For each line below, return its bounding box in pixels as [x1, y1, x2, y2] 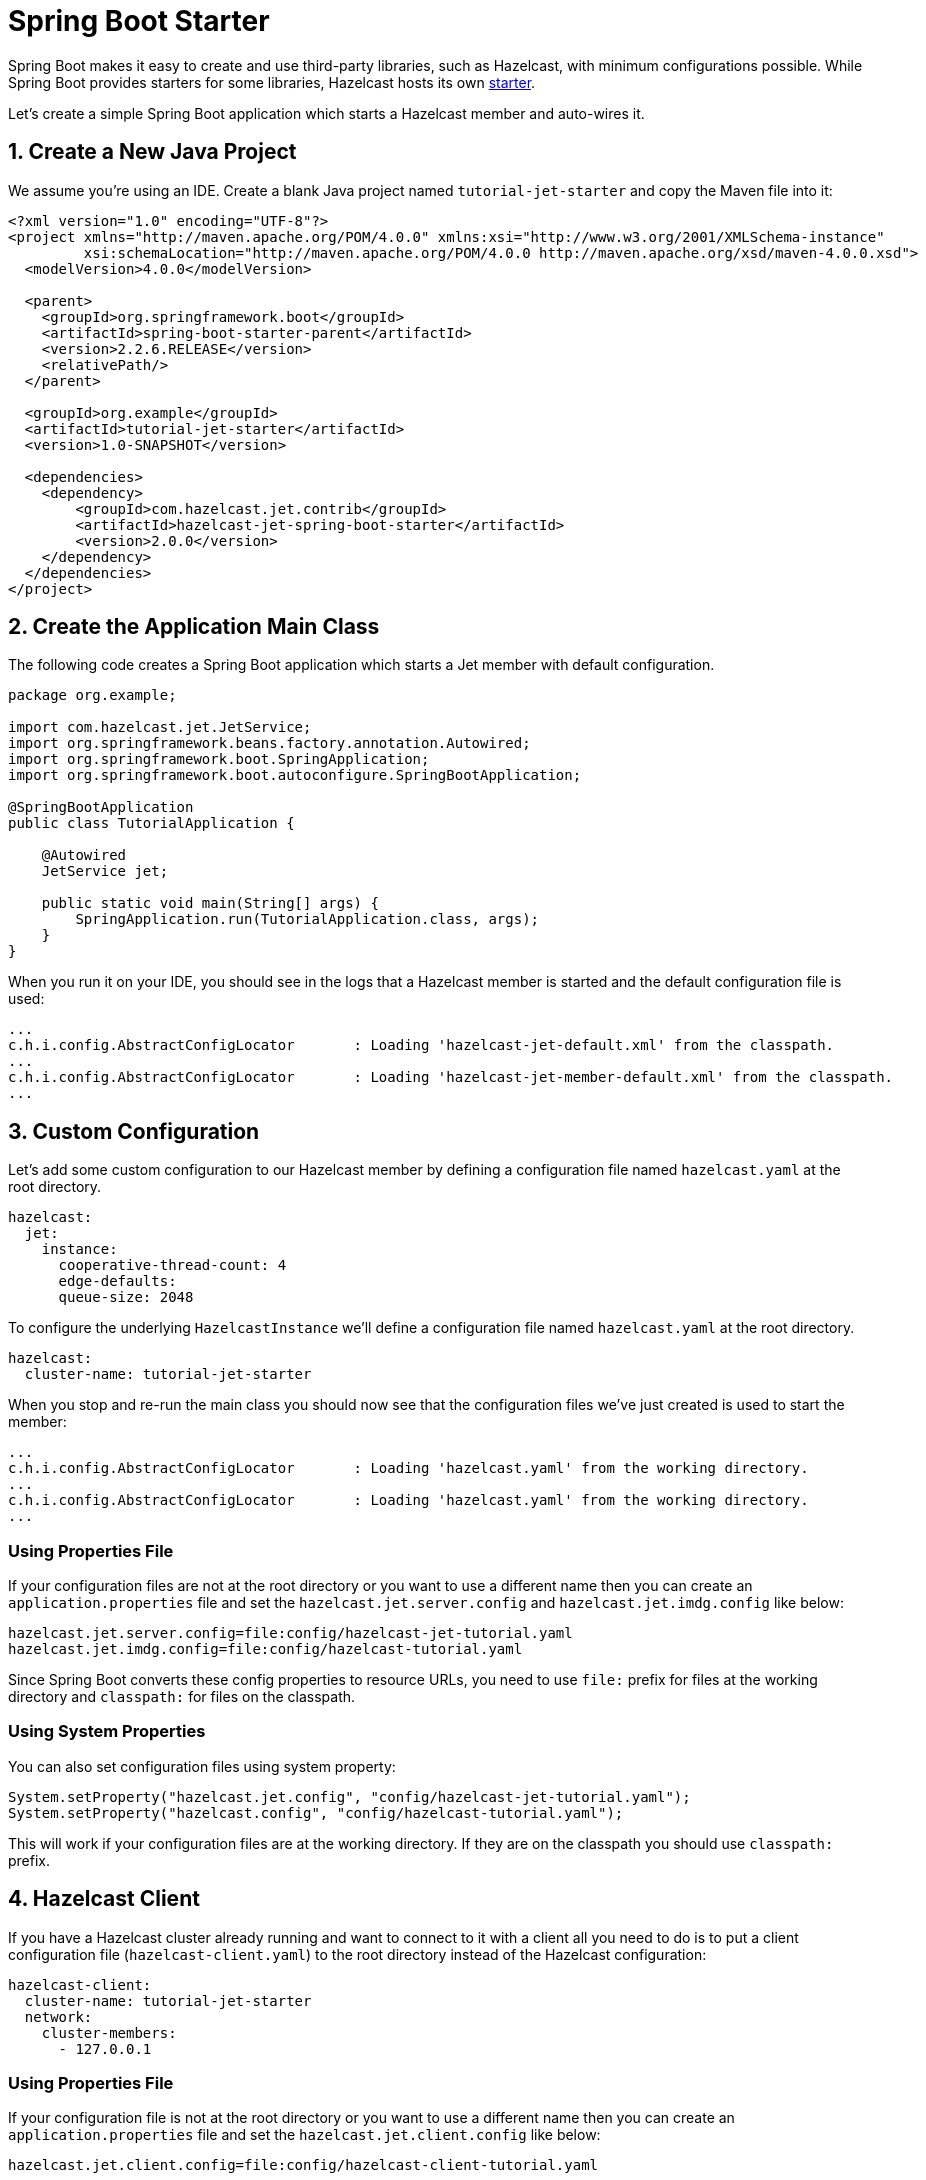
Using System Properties [8, 1721, 206, 1742]
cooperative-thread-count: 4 [58, 1257, 287, 1274]
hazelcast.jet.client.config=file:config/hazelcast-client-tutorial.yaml [8, 2157, 599, 2174]
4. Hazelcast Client [8, 1886, 200, 1912]
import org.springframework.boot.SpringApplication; [8, 751, 430, 768]
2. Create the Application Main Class [8, 614, 380, 640]
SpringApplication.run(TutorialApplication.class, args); [75, 911, 540, 928]
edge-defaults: [58, 1273, 177, 1290]
